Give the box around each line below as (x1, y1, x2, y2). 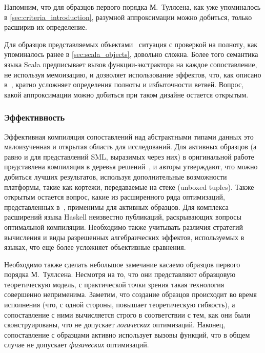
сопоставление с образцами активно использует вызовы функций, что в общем (4, 329, 250, 340)
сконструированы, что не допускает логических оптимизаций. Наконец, (4, 319, 226, 330)
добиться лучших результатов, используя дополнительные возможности (4, 171, 227, 182)
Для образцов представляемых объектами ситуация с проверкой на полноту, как (4, 38, 258, 49)
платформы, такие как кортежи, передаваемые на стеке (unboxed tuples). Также (4, 181, 254, 192)
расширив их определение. (4, 22, 87, 32)
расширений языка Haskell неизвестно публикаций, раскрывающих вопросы (4, 211, 241, 222)
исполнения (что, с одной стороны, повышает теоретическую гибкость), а (4, 299, 235, 310)
